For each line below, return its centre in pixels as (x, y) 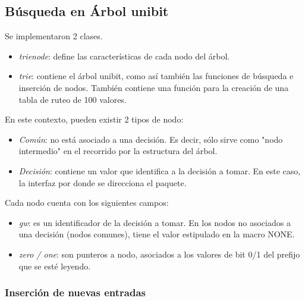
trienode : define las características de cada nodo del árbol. (124, 56)
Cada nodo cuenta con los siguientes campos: (87, 203)
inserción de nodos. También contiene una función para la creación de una (154, 87)
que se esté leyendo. (55, 266)
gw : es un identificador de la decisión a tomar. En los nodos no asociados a (155, 222)
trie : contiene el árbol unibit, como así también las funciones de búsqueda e (156, 76)
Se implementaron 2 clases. (54, 36)
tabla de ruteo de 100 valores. (73, 99)
